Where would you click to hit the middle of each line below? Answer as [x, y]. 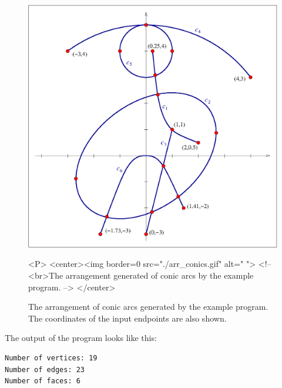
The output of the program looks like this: [81, 338]
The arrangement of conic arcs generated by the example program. [148, 307]
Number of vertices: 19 [51, 358]
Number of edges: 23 [45, 369]
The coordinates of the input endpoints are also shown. [127, 318]
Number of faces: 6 [43, 381]
